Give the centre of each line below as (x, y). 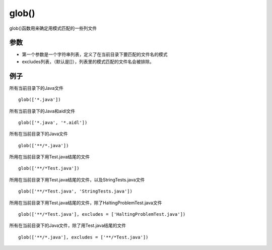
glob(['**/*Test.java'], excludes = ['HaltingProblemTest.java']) (102, 214)
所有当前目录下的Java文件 (37, 88)
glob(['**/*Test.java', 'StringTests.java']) (76, 191)
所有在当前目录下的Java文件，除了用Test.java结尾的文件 (68, 226)
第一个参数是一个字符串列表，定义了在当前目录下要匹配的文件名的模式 (95, 54)
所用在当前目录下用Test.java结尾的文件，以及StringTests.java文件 (77, 179)
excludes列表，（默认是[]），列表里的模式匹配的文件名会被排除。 (88, 61)
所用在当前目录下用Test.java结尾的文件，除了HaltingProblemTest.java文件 (86, 203)
